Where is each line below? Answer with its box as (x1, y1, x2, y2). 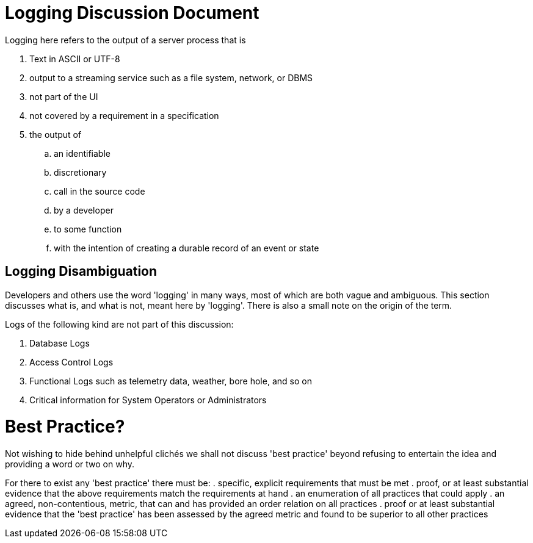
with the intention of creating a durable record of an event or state (54, 242, 319, 253)
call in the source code (54, 185, 145, 196)
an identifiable (54, 148, 111, 159)
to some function (54, 223, 122, 234)
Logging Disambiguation (5, 264, 158, 279)
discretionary (54, 167, 107, 178)
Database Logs (29, 337, 90, 348)
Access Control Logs (29, 356, 114, 367)
